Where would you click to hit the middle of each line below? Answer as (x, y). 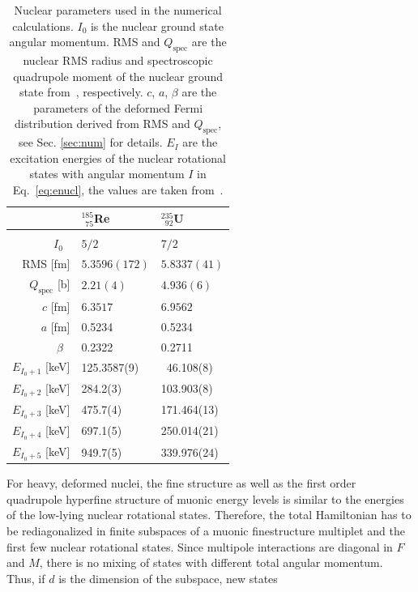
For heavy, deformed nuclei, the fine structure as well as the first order (181, 483)
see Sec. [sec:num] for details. (91, 142)
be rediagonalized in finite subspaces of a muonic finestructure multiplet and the (206, 531)
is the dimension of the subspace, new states (168, 578)
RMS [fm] (46, 264)
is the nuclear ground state (157, 26)
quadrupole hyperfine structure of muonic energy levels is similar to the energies (205, 498)
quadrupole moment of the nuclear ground (118, 76)
